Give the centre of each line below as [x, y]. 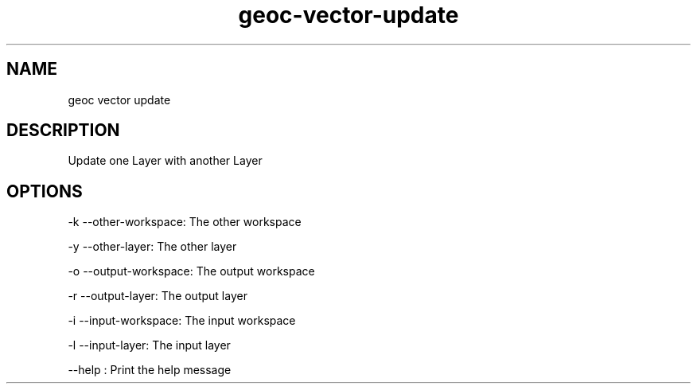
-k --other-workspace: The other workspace [185, 222]
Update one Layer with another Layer [165, 161]
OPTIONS [45, 191]
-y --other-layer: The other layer [152, 247]
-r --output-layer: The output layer [158, 296]
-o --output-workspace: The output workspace [191, 271]
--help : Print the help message [150, 370]
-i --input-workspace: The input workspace [182, 321]
